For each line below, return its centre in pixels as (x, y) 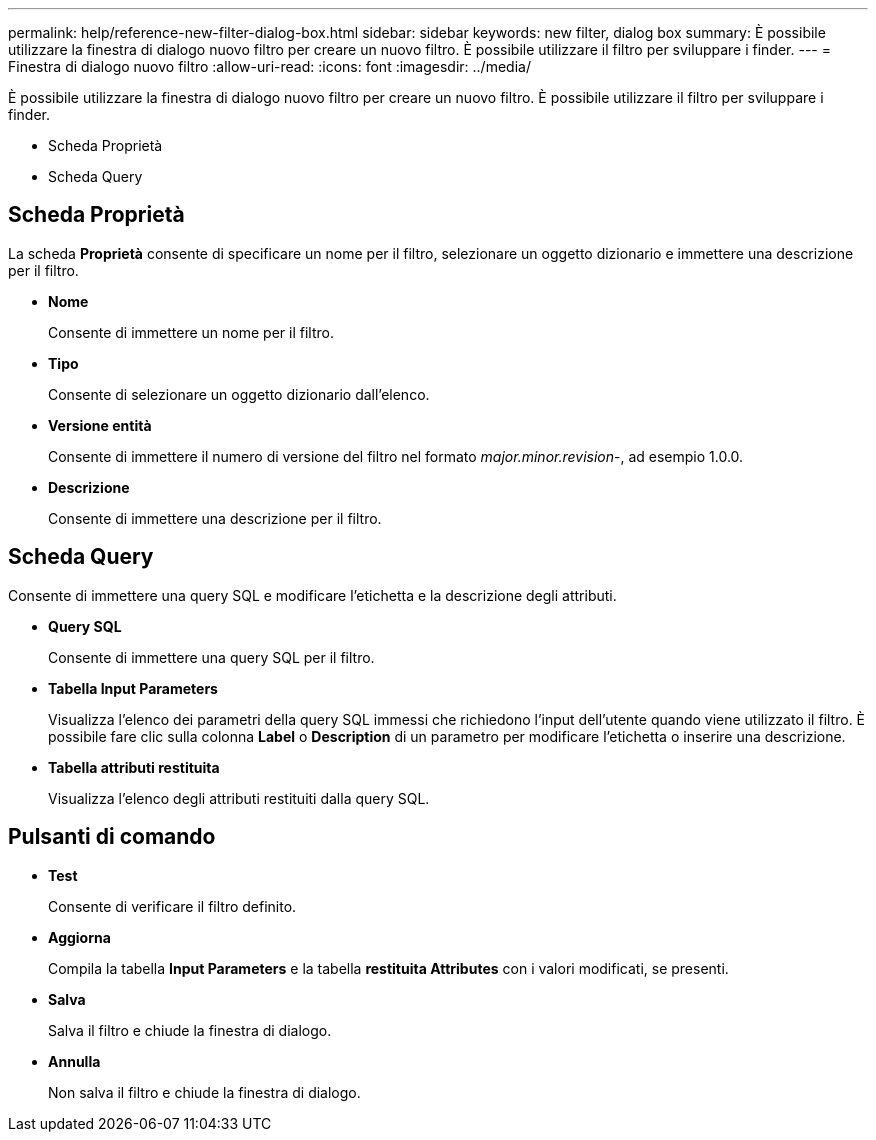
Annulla (74, 1061)
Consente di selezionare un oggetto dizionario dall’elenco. (239, 394)
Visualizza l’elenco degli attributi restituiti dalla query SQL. (239, 798)
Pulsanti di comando (112, 837)
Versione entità (100, 425)
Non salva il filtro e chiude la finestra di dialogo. (204, 1092)
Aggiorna (79, 937)
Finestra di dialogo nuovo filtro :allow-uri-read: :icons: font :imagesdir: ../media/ (269, 66)
